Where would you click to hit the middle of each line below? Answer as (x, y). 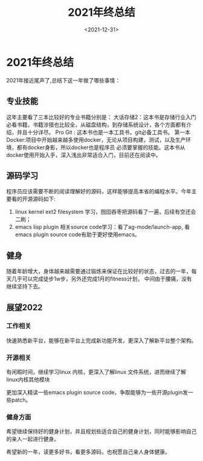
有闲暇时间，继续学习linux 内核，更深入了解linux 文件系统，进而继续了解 (96, 372)
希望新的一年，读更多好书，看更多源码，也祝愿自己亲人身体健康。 (88, 452)
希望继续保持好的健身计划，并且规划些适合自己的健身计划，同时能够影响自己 (101, 431)
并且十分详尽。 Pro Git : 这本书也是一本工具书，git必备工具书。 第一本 (104, 132)
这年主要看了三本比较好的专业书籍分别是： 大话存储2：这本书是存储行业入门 (101, 117)
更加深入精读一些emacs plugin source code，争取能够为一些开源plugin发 (97, 393)
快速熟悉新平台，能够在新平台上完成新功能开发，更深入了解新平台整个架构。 (101, 340)
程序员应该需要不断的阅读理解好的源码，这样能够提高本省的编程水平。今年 (99, 191)
